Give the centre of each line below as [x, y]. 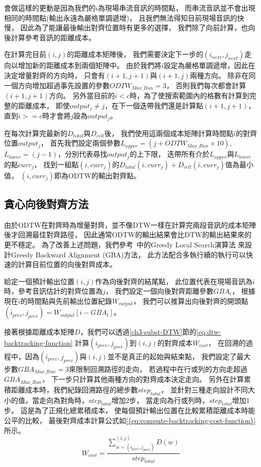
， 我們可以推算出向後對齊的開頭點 [191, 301]
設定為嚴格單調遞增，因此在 [209, 65]
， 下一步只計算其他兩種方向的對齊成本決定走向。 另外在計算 [143, 379]
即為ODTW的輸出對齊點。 [97, 175]
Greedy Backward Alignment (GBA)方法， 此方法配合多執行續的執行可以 [128, 254]
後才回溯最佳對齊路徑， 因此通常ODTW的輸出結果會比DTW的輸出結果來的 [128, 235]
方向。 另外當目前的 [82, 95]
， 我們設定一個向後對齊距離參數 [159, 291]
